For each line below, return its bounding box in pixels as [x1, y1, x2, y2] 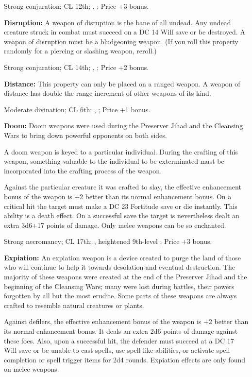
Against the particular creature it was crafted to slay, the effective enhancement [4, 182, 241, 192]
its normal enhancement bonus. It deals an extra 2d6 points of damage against [4, 326, 238, 336]
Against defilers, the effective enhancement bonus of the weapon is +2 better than [4, 316, 249, 326]
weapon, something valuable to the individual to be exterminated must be [4, 156, 224, 166]
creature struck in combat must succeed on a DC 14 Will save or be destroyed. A [4, 27, 245, 37]
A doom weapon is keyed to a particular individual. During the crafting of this [4, 146, 238, 156]
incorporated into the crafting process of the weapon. [4, 165, 162, 175]
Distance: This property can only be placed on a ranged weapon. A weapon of [4, 78, 240, 88]
